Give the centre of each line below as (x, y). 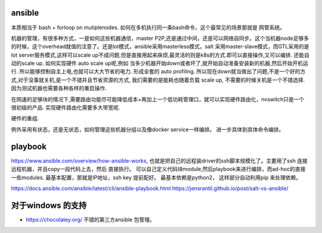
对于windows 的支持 (49, 205)
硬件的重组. (25, 119)
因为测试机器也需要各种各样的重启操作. (59, 88)
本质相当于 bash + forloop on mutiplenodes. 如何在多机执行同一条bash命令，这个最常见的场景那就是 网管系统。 (148, 27)
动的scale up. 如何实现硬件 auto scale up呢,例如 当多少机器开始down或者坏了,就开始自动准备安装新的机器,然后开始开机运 (160, 63)
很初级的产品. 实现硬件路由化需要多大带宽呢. (66, 108)
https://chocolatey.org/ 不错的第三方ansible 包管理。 (90, 219)
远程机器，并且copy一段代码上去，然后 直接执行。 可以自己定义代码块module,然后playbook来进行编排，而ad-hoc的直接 (158, 169)
